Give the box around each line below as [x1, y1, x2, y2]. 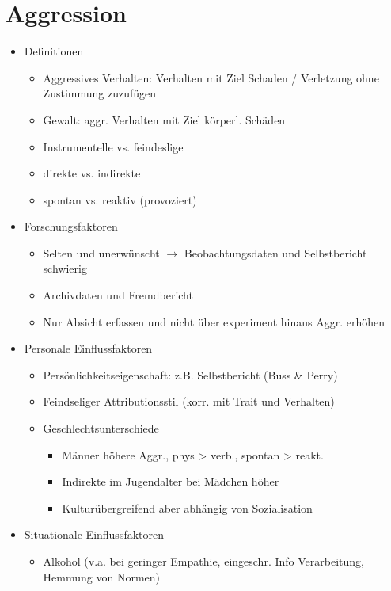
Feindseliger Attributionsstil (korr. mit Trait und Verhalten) [43, 393, 335, 410]
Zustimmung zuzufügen [43, 85, 157, 101]
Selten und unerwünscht [43, 244, 160, 261]
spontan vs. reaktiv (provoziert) [43, 191, 197, 208]
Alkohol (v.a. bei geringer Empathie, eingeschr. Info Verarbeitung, [43, 553, 364, 569]
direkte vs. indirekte [43, 165, 141, 181]
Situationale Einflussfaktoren [24, 526, 165, 543]
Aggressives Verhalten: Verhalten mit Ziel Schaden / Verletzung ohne [43, 69, 379, 86]
